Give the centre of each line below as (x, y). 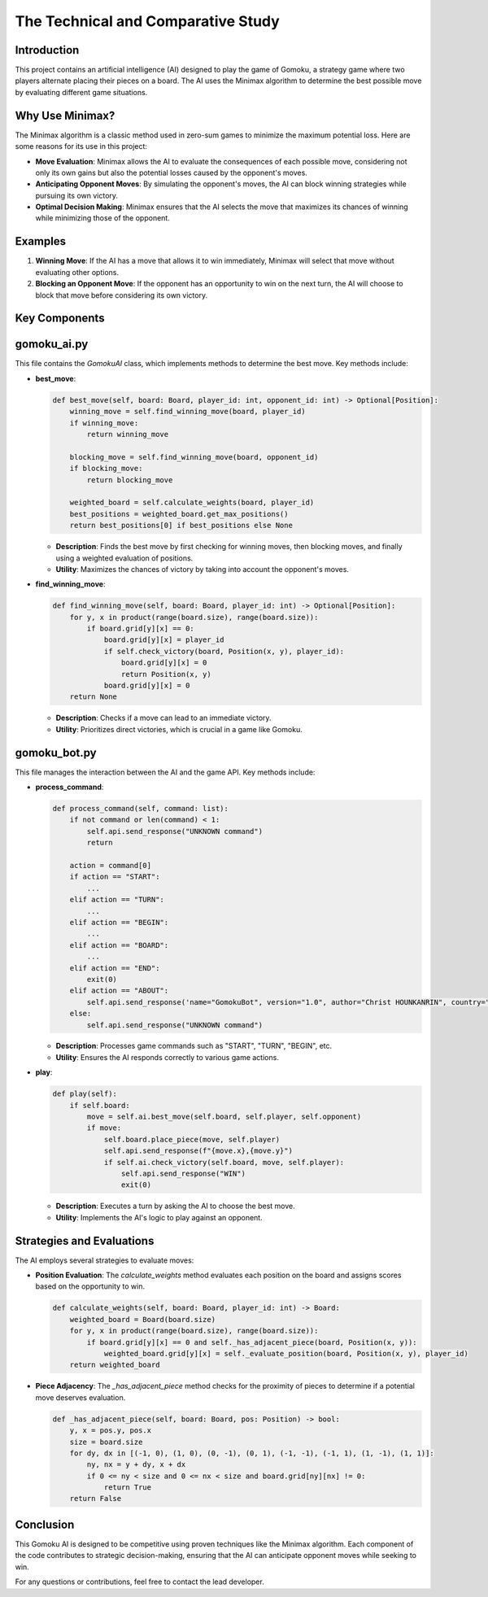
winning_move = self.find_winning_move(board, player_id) (187, 412)
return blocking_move (130, 480)
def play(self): (85, 1094)
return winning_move (128, 434)
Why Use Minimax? (65, 115)
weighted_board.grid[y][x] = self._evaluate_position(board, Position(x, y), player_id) (286, 1353)
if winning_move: (104, 423)
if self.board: (100, 1105)
